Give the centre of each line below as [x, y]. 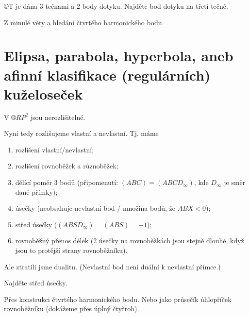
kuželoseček [43, 93]
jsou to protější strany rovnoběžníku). [71, 250]
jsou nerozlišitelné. [58, 117]
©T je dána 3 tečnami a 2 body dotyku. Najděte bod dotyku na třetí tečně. [116, 6]
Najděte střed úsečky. [36, 283]
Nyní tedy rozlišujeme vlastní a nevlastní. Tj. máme [81, 133]
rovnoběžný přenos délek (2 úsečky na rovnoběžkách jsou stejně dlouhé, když [130, 241]
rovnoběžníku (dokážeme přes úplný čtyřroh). [72, 309]
